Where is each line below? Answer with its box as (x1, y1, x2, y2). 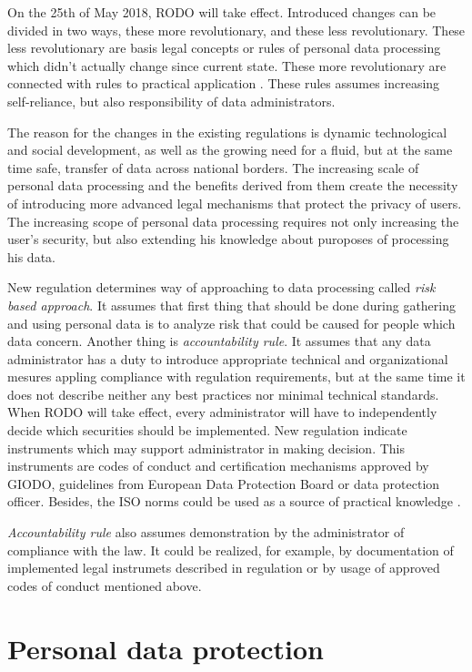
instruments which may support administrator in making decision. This (7, 438, 405, 457)
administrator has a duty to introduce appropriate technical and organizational (7, 349, 448, 368)
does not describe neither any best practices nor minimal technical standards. (7, 384, 439, 403)
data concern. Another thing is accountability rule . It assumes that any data (7, 331, 431, 351)
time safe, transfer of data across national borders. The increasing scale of (7, 158, 419, 177)
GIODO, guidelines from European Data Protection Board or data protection (7, 473, 440, 493)
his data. (7, 247, 55, 266)
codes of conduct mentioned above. (7, 575, 202, 595)
